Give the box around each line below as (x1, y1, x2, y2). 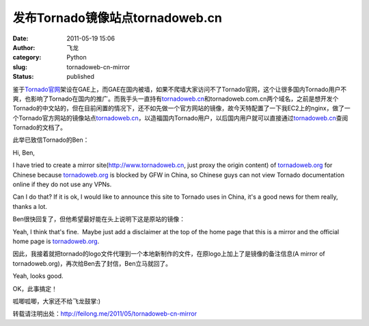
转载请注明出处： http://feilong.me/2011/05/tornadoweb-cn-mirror (12, 310, 197, 318)
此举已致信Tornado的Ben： (12, 136, 90, 144)
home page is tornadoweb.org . (12, 237, 100, 245)
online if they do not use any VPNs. (12, 180, 112, 188)
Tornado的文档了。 (12, 123, 66, 131)
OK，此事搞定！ (12, 284, 58, 292)
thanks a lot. (12, 202, 48, 210)
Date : (12, 34, 29, 42)
